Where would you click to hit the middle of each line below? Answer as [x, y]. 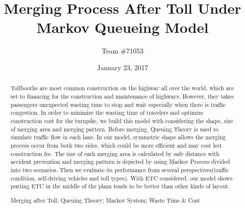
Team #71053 [122, 51]
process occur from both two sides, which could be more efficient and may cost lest [116, 145]
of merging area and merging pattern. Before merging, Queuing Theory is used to [114, 129]
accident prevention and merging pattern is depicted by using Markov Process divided [120, 162]
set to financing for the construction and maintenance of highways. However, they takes [122, 96]
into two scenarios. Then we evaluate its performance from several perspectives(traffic [120, 169]
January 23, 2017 [122, 67]
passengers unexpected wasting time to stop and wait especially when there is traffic [118, 104]
